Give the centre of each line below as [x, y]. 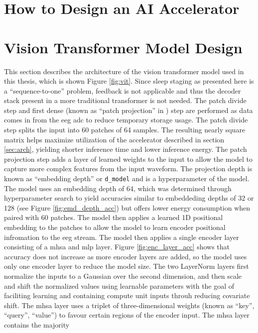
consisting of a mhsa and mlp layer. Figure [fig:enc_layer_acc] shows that [117, 247]
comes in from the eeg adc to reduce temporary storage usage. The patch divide [126, 120]
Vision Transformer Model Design [123, 47]
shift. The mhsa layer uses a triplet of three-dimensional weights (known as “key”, [129, 305]
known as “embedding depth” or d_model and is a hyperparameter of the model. [127, 178]
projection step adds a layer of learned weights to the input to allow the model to [128, 159]
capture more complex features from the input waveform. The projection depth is [128, 168]
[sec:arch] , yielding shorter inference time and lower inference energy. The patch [126, 149]
